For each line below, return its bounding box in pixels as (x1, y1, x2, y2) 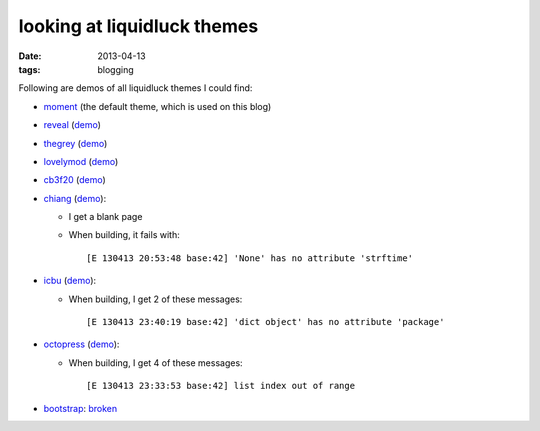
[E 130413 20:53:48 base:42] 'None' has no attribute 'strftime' (86, 252, 414, 264)
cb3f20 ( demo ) (43, 174, 107, 186)
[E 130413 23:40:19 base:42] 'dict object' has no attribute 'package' (86, 316, 445, 328)
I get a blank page (68, 211, 143, 223)
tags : (18, 63, 41, 75)
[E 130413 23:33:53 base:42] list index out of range (86, 380, 355, 392)
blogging (97, 63, 134, 75)
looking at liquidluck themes (18, 15, 259, 37)
